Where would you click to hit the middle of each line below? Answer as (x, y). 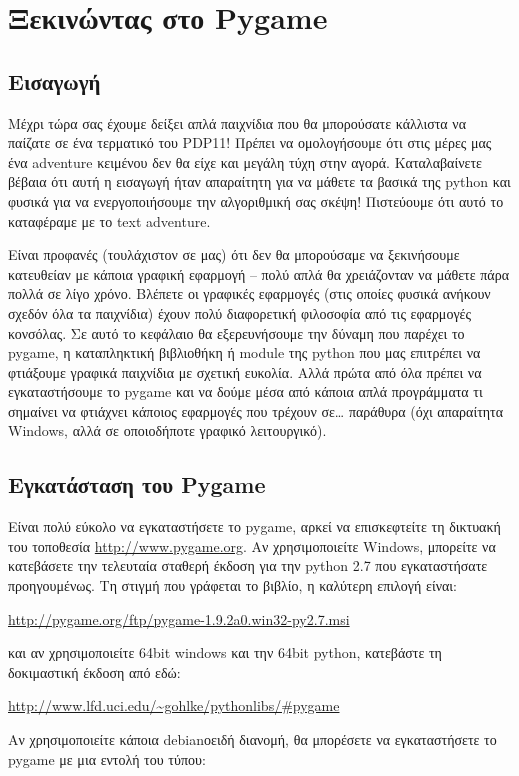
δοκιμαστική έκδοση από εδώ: (94, 671)
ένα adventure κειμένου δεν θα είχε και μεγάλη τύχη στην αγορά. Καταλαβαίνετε (245, 161)
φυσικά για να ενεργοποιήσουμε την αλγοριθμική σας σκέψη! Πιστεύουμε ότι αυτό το (256, 200)
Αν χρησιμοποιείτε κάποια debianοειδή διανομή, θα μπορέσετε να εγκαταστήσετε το (252, 739)
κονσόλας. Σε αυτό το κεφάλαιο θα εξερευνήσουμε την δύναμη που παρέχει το (236, 332)
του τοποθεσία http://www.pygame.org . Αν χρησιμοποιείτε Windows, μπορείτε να (252, 545)
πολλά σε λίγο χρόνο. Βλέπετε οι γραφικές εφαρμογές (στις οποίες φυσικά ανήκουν (249, 293)
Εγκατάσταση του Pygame (137, 484)
